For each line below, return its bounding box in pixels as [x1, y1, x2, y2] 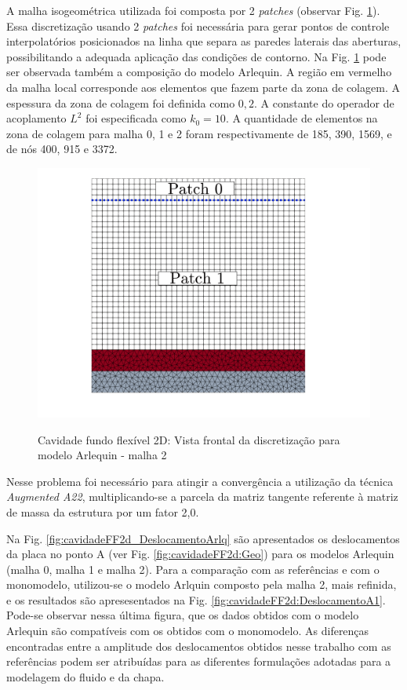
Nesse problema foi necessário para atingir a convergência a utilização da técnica [6, 473, 394, 489]
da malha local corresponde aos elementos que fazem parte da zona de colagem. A [6, 78, 400, 95]
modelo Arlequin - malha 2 [38, 447, 167, 463]
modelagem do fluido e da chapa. [6, 668, 165, 685]
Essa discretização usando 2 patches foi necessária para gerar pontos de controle [6, 17, 390, 34]
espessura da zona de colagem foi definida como [6, 94, 235, 111]
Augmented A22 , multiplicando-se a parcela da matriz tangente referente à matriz [6, 488, 398, 505]
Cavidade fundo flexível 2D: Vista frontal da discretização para [38, 431, 340, 447]
